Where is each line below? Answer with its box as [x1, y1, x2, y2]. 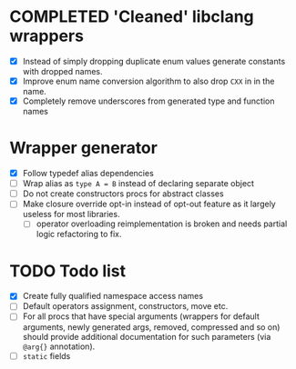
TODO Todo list [9, 261, 127, 281]
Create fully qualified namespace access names [22, 291, 203, 302]
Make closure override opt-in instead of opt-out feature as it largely [22, 198, 276, 210]
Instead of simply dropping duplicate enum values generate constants [22, 55, 286, 66]
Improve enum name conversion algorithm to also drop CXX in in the [22, 75, 275, 86]
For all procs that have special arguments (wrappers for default [22, 311, 260, 322]
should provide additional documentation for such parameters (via [22, 331, 271, 342]
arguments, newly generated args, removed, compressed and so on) [22, 321, 281, 333]
